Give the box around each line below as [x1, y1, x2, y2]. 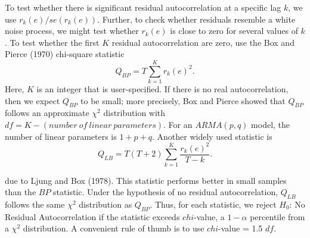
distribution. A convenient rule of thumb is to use [23, 222, 204, 234]
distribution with [103, 107, 166, 119]
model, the [251, 118, 290, 131]
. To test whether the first [5, 36, 100, 48]
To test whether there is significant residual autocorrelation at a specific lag [5, 1, 281, 13]
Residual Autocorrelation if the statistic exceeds [5, 210, 180, 223]
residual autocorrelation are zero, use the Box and [111, 36, 294, 48]
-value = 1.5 [218, 222, 263, 234]
